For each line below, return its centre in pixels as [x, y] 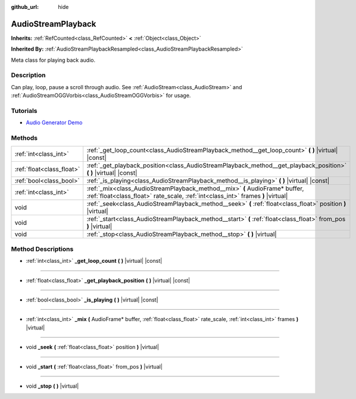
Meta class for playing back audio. [53, 60]
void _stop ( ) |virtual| [52, 386]
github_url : [25, 7]
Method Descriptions [42, 249]
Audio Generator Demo [54, 122]
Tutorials [24, 111]
